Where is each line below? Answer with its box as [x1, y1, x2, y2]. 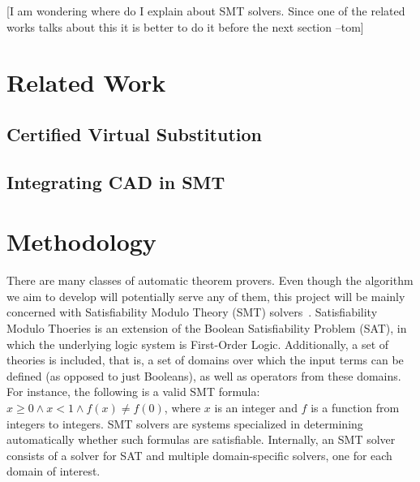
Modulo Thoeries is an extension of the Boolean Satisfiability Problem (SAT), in [6, 320, 407, 337]
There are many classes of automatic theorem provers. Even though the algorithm [6, 272, 414, 289]
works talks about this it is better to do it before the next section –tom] [6, 18, 364, 35]
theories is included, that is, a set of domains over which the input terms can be [6, 351, 404, 368]
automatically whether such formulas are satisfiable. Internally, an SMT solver [6, 431, 396, 448]
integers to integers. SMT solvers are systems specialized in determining [6, 415, 363, 432]
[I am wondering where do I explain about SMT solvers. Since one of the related [6, 2, 405, 19]
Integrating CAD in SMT [6, 169, 225, 194]
